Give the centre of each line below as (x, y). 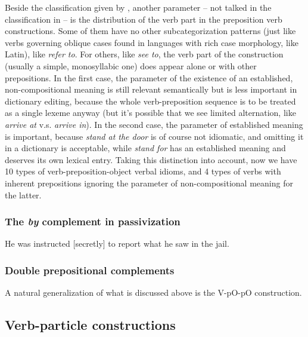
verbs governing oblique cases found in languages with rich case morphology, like (152, 42)
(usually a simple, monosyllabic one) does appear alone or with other (131, 65)
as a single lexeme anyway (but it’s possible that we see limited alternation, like (150, 113)
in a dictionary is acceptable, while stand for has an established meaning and (145, 148)
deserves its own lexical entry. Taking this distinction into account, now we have (151, 159)
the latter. (23, 194)
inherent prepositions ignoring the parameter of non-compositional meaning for (149, 183)
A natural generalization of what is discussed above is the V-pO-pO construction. (153, 292)
